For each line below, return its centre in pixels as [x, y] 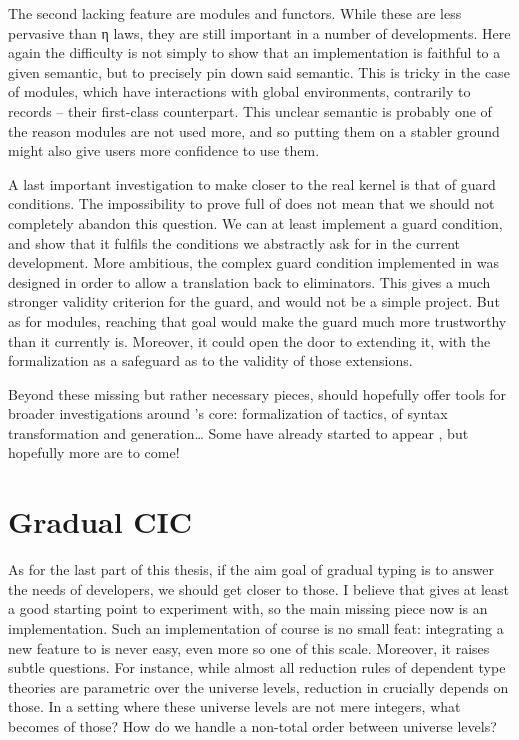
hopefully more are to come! [94, 452]
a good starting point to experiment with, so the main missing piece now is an [248, 608]
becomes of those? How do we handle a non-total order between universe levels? [252, 725]
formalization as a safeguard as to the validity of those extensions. [210, 360]
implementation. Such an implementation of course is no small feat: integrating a [256, 627]
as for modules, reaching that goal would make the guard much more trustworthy [257, 320]
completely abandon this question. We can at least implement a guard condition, [255, 222]
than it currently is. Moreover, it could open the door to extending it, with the [249, 340]
